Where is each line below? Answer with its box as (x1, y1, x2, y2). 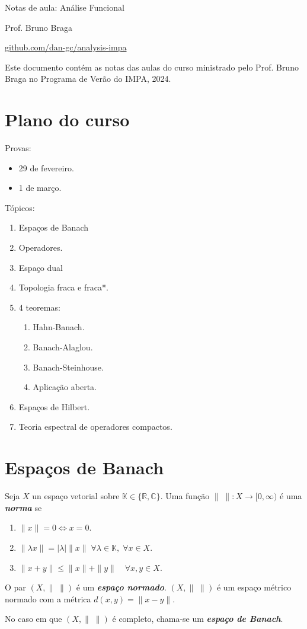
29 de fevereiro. (18, 161, 74, 174)
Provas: (5, 142, 31, 154)
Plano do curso (5, 107, 130, 132)
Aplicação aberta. (33, 381, 97, 393)
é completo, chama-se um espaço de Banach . (112, 612, 283, 625)
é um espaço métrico (216, 581, 292, 593)
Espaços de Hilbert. (18, 400, 90, 413)
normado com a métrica (5, 592, 91, 605)
